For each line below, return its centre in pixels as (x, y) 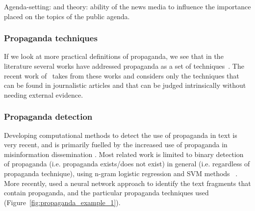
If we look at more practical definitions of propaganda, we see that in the (114, 56)
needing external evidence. (44, 94)
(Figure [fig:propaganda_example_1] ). (62, 202)
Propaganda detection (48, 117)
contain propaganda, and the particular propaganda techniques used (106, 193)
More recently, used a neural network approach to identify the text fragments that (127, 183)
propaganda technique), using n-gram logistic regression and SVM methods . (121, 173)
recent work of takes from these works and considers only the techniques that (122, 75)
